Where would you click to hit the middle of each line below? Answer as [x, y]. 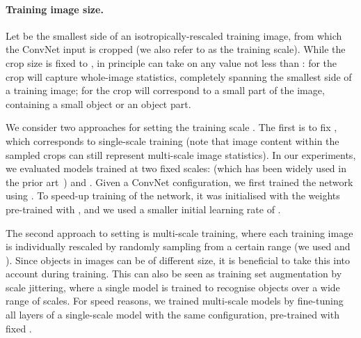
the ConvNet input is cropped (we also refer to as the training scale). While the [176, 49]
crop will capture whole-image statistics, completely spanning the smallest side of [179, 76]
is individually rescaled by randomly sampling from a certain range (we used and [178, 246]
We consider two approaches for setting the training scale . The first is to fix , [171, 127]
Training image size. [55, 9]
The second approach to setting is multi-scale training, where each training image [179, 232]
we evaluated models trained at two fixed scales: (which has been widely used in [176, 168]
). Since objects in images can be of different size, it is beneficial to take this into [178, 260]
